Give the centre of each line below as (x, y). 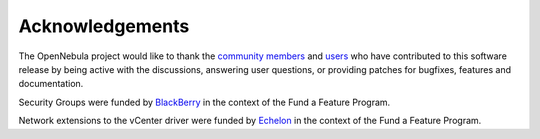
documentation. (51, 84)
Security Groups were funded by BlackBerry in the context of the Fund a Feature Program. (204, 102)
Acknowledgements (104, 26)
